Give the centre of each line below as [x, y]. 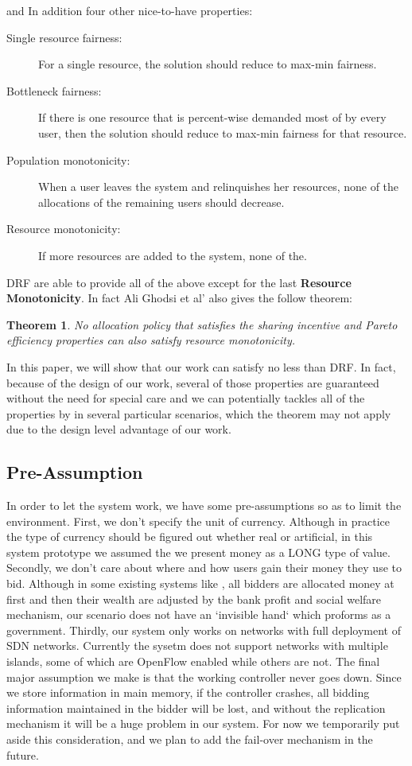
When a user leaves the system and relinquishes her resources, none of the [219, 187]
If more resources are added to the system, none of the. [173, 255]
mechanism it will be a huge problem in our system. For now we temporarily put [203, 723]
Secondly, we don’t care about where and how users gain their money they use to [204, 568]
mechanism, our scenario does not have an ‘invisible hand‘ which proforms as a [199, 614]
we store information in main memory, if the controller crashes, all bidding [188, 692]
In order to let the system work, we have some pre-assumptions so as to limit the [204, 505]
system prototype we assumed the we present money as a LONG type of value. [198, 552]
